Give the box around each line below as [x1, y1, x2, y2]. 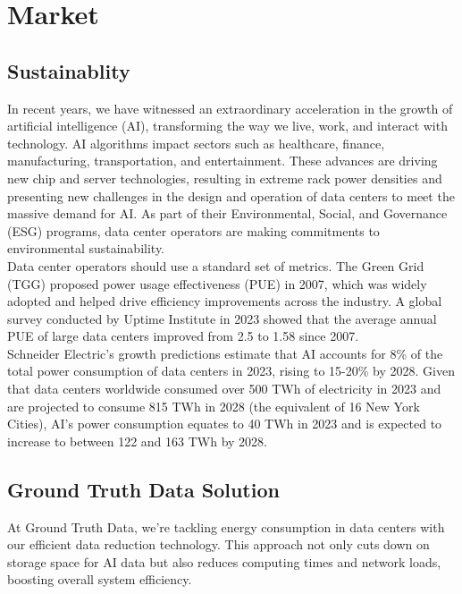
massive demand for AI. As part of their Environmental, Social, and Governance [7, 204, 448, 223]
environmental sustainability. [7, 239, 165, 258]
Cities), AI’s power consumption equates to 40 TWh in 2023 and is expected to [7, 414, 442, 433]
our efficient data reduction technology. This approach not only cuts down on [7, 535, 430, 554]
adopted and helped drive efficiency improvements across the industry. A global [7, 292, 442, 310]
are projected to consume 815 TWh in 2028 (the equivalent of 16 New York [7, 396, 420, 415]
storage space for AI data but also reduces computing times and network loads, [7, 552, 441, 571]
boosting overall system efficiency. [7, 570, 192, 589]
